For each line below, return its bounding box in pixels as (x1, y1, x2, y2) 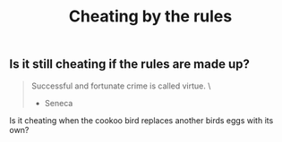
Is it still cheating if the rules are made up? (9, 56, 251, 72)
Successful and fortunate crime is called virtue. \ (30, 80, 211, 91)
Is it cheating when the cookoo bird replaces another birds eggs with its (9, 114, 274, 126)
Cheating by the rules (68, 6, 233, 27)
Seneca (44, 97, 73, 108)
